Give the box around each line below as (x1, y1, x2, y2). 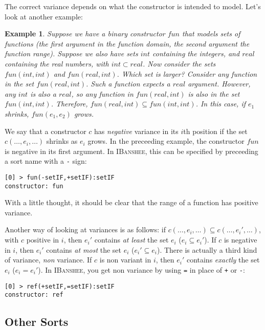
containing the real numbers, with (5, 58, 109, 69)
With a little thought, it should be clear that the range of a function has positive (5, 197, 258, 208)
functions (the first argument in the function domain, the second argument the (5, 38, 250, 49)
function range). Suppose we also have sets (5, 48, 138, 59)
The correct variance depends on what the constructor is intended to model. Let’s (5, 1, 261, 11)
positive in (26, 234, 59, 245)
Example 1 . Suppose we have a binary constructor (5, 28, 165, 39)
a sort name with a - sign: (5, 156, 87, 166)
